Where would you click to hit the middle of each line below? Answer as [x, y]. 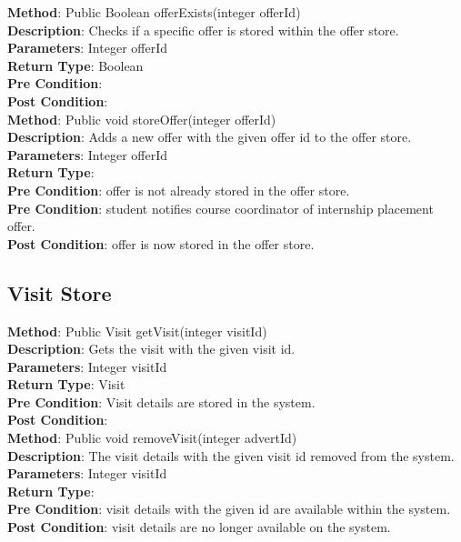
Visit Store [60, 292]
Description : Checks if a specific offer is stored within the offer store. [203, 30]
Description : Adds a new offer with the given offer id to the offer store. [210, 137]
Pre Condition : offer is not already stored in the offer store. [179, 190]
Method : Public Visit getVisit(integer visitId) [137, 331]
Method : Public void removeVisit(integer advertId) [152, 438]
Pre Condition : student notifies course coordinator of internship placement [220, 208]
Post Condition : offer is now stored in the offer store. [161, 243]
